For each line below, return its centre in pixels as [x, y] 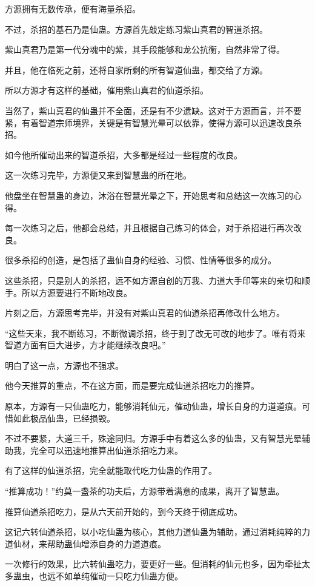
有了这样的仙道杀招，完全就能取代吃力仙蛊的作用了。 [111, 470]
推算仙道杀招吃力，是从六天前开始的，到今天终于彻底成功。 [124, 511]
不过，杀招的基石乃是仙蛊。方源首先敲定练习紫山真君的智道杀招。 [136, 29]
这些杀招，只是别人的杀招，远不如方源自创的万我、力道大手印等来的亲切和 [153, 280]
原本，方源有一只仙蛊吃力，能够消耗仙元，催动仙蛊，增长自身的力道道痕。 [153, 406]
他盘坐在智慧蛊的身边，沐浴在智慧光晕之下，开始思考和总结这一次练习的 [149, 195]
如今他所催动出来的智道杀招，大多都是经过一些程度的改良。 [124, 154]
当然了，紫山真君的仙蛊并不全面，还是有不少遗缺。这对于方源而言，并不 [149, 110]
